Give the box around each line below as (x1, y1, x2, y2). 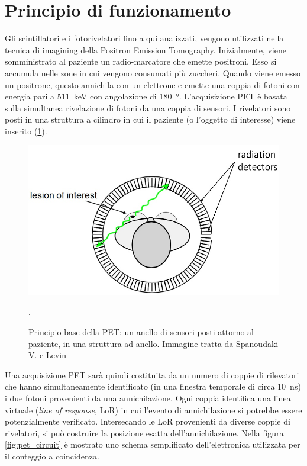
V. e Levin (28, 349, 66, 361)
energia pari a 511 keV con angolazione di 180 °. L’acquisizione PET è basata (5, 90, 287, 102)
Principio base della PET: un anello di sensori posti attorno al (28, 325, 254, 338)
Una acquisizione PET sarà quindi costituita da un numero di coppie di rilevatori (5, 368, 299, 381)
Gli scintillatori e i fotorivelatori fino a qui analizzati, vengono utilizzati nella (5, 32, 284, 44)
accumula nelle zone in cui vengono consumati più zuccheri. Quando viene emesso (5, 66, 300, 79)
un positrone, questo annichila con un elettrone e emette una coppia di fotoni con (5, 78, 300, 91)
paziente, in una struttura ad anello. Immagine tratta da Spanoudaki (28, 337, 279, 349)
